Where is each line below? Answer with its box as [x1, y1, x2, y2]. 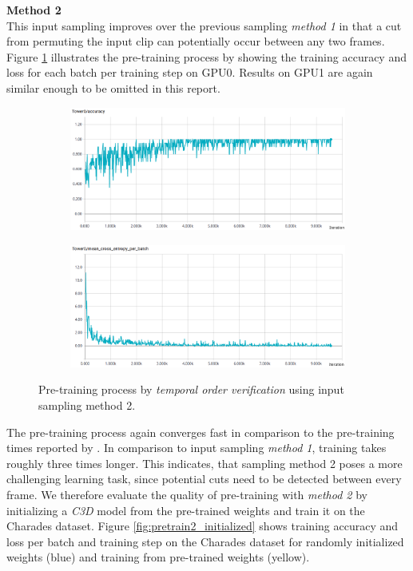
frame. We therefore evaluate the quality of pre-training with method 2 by [6, 486, 367, 503]
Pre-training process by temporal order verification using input [38, 381, 344, 398]
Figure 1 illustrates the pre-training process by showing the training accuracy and [6, 48, 407, 65]
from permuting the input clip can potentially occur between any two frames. [6, 33, 385, 50]
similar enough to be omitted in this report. [6, 79, 220, 96]
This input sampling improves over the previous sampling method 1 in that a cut [6, 17, 402, 34]
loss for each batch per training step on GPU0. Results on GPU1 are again [6, 64, 373, 81]
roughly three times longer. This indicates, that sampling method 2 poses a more [6, 454, 403, 471]
